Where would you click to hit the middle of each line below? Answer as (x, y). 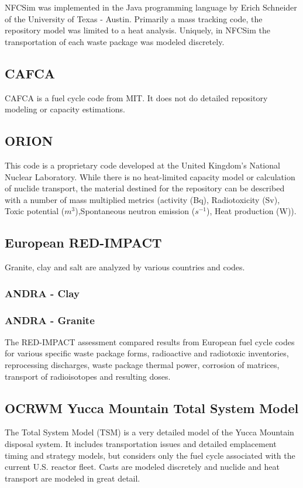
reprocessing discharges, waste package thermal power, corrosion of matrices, (142, 364)
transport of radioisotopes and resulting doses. (88, 376)
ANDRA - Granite (50, 320)
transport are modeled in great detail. (73, 478)
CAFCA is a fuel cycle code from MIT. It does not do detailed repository (136, 97)
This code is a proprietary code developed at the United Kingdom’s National (142, 165)
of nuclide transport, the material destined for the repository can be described (145, 188)
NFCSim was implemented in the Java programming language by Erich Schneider (151, 7)
